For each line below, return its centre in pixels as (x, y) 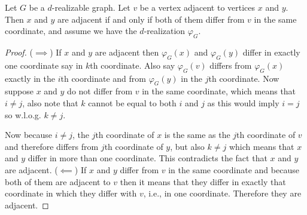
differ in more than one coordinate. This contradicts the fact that (148, 158)
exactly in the (30, 78)
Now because (29, 135)
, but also (187, 146)
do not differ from (100, 91)
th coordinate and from (103, 78)
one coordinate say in (44, 65)
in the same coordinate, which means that (219, 91)
